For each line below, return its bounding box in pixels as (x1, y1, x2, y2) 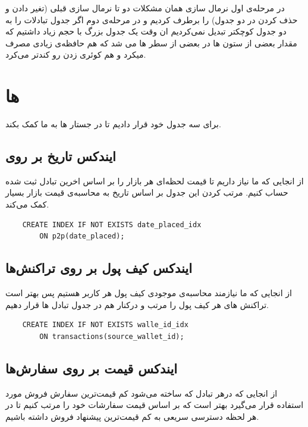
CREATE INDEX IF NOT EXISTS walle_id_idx (22, 321, 188, 329)
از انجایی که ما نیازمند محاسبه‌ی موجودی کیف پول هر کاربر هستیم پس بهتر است (5, 287, 292, 299)
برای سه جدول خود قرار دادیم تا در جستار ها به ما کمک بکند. (5, 118, 221, 130)
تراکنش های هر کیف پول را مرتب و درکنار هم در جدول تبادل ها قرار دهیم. (5, 298, 269, 310)
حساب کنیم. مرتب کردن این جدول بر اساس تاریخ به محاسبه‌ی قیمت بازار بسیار (5, 186, 288, 199)
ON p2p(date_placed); (39, 232, 125, 241)
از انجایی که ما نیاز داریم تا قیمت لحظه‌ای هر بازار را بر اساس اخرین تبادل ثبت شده (5, 174, 304, 187)
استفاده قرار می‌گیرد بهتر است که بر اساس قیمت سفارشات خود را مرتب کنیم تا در (5, 398, 304, 411)
